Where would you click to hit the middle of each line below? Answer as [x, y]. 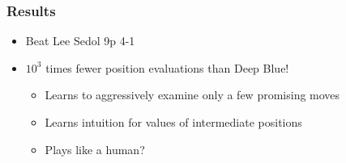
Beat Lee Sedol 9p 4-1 [80, 41]
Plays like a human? [95, 149]
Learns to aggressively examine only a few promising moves [192, 95]
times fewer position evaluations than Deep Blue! [167, 67]
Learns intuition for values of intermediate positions [173, 122]
